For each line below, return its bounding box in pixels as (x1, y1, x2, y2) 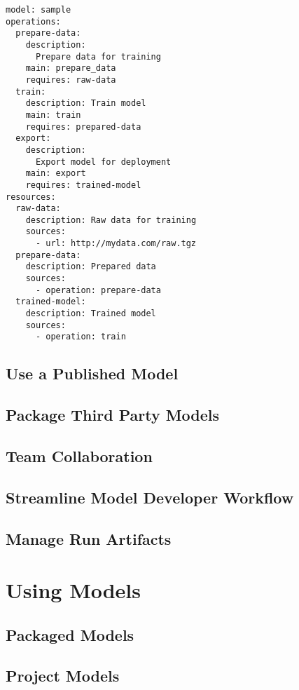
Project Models (6, 665, 120, 686)
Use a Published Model (6, 363, 179, 384)
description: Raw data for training (25, 215, 197, 225)
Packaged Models (6, 623, 134, 645)
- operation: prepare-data (35, 285, 161, 295)
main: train (25, 109, 81, 120)
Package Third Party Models (6, 404, 220, 426)
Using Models (6, 576, 141, 604)
